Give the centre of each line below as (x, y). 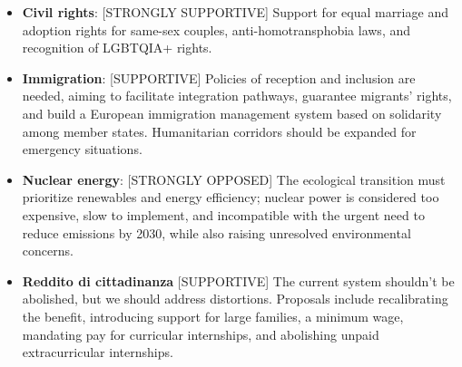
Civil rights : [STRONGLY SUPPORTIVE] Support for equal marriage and (235, 12)
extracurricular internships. (98, 352)
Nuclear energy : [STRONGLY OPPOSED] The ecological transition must (234, 179)
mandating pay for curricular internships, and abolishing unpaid (201, 334)
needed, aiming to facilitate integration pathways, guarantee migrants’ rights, (237, 96)
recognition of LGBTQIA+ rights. (117, 48)
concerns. (48, 251)
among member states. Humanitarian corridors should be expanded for (219, 131)
